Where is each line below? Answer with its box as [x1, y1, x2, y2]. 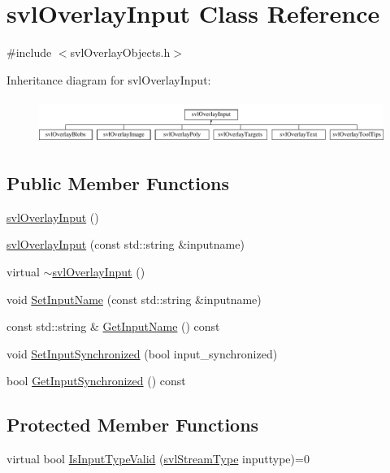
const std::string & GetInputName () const [6, 318, 220, 335]
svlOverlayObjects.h [70, 44, 171, 61]
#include [6, 44, 52, 61]
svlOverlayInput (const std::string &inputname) [6, 236, 245, 253]
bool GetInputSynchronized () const [6, 372, 186, 389]
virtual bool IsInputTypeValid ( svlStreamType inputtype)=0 [6, 450, 310, 467]
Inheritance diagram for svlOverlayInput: [6, 71, 211, 88]
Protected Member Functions [6, 412, 259, 437]
